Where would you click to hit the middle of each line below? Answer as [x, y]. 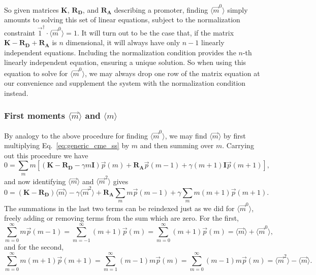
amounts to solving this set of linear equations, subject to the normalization [122, 20]
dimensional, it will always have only [123, 42]
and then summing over [177, 145]
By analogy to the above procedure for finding [76, 135]
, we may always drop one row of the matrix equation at [172, 73]
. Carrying [238, 145]
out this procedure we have [46, 155]
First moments [35, 115]
